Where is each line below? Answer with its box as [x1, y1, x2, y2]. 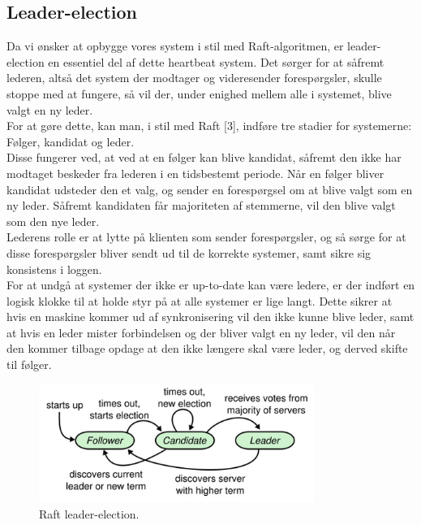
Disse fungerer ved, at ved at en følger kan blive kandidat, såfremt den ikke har [6, 149, 402, 166]
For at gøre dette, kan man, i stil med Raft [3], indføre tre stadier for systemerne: [6, 117, 412, 134]
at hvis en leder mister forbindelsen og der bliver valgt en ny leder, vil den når [6, 323, 396, 341]
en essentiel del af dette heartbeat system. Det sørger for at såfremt [48, 53, 384, 70]
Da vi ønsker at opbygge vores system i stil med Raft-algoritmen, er [6, 37, 344, 54]
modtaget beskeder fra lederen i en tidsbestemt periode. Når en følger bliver [6, 164, 384, 181]
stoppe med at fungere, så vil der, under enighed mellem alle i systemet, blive [6, 85, 392, 102]
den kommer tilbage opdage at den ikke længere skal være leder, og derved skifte [6, 340, 408, 357]
